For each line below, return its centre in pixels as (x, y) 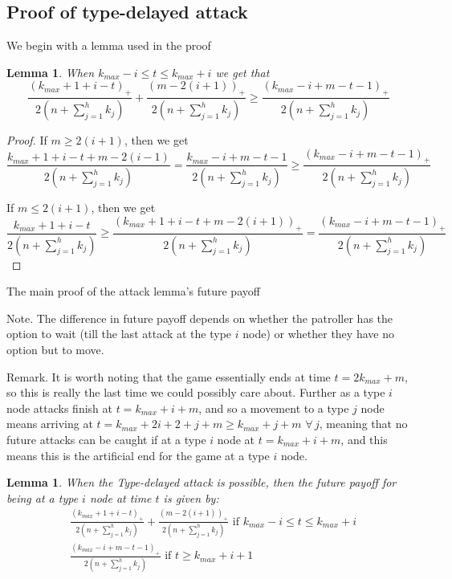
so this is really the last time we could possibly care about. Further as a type (196, 392)
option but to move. (55, 349)
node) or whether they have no (318, 334)
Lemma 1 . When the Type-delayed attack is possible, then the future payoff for (202, 482)
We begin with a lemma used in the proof (109, 45)
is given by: (191, 497)
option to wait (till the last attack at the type (119, 334)
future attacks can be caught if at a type (106, 439)
